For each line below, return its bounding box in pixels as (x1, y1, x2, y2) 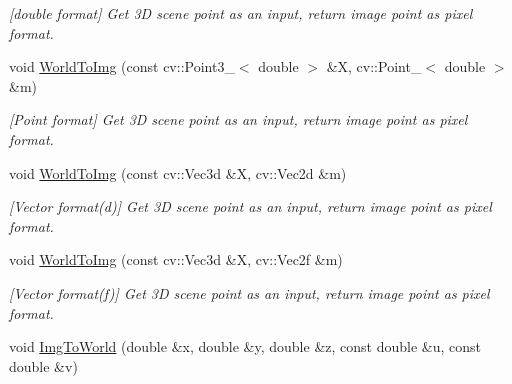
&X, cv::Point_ (326, 56, 422, 77)
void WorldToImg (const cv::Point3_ (9, 56, 235, 77)
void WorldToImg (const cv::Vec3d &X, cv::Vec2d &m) (9, 162, 347, 183)
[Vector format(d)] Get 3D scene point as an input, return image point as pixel (9, 196, 492, 217)
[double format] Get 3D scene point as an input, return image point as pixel (9, 3, 473, 23)
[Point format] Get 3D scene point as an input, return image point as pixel (9, 109, 468, 130)
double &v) (9, 355, 78, 376)
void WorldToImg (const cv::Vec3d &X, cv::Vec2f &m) (9, 249, 343, 270)
